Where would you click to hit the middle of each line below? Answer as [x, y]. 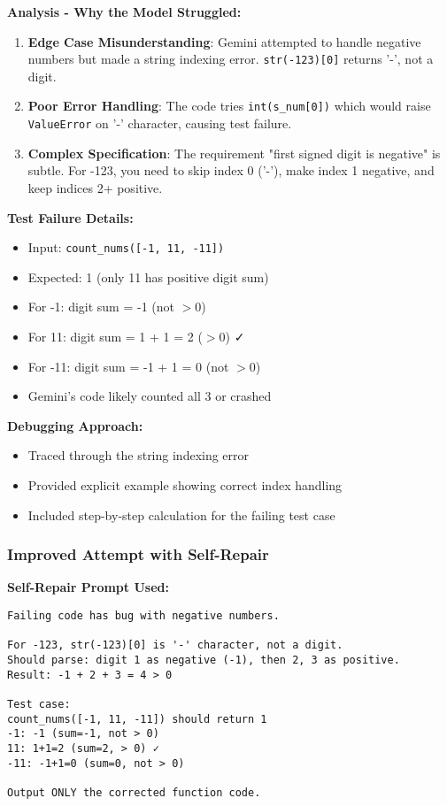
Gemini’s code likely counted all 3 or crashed [150, 396]
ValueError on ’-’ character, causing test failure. [160, 123]
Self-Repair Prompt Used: [88, 587]
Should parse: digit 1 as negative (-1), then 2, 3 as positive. [204, 660]
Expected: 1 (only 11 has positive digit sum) [148, 276]
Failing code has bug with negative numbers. [143, 615]
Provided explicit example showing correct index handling [185, 484]
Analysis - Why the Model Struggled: [124, 12]
